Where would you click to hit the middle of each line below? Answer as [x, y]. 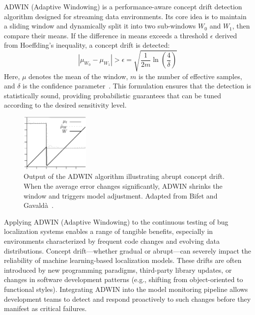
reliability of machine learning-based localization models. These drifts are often [123, 260]
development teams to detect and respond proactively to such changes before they [127, 299]
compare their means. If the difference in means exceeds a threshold [106, 35]
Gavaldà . [39, 205]
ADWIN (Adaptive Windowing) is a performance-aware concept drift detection [123, 6]
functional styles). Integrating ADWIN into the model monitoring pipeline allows [126, 289]
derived [226, 35]
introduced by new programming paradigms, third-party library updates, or [118, 270]
